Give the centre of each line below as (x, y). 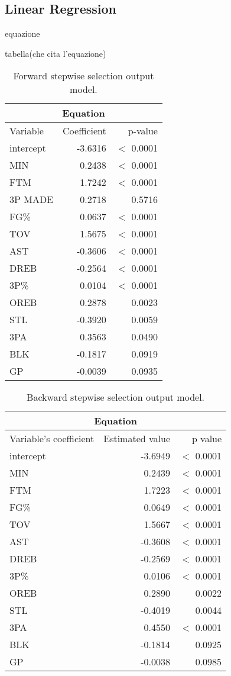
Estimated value (137, 439)
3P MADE (32, 199)
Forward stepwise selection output (84, 76)
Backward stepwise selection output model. (116, 397)
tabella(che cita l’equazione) (56, 53)
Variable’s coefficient (52, 439)
